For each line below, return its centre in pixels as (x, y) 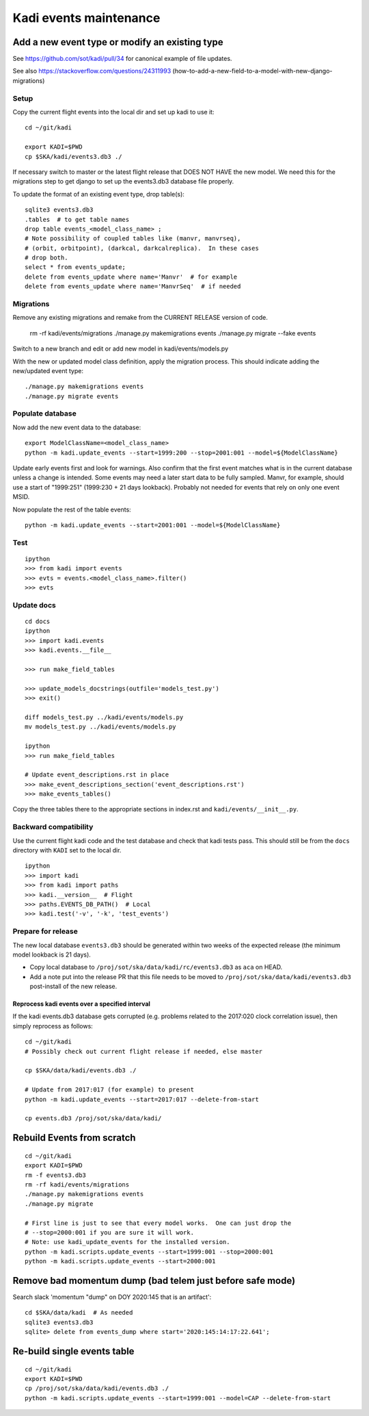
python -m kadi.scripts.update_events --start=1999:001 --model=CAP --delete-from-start (178, 1398)
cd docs (38, 622)
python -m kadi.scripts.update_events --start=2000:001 (120, 1261)
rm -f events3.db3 (56, 1175)
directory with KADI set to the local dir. (67, 850)
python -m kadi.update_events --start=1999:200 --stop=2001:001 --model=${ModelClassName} (181, 453)
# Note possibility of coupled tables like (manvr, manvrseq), (133, 239)
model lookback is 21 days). (52, 954)
